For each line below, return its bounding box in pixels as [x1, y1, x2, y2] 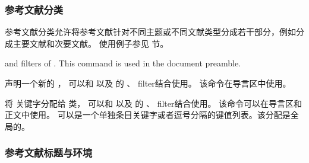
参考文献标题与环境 [5, 145, 93, 160]
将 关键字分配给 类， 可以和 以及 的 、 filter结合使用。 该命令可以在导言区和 [5, 97, 302, 109]
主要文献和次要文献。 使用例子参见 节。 [12, 37, 169, 49]
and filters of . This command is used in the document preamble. [5, 57, 241, 69]
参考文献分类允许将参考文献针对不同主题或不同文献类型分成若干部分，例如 [5, 25, 296, 38]
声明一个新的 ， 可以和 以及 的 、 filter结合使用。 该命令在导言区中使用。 [5, 77, 291, 89]
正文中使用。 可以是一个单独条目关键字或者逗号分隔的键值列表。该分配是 [5, 108, 291, 121]
